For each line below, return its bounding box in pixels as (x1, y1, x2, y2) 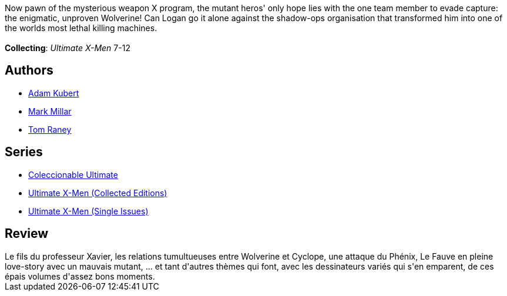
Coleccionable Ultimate (28, 169, 118, 180)
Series (5, 144, 43, 160)
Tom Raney (28, 124, 72, 134)
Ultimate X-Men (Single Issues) (28, 206, 149, 216)
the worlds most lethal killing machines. (5, 23, 157, 33)
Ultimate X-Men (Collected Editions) (28, 187, 167, 198)
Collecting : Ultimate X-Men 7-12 (5, 43, 130, 53)
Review (5, 226, 49, 241)
